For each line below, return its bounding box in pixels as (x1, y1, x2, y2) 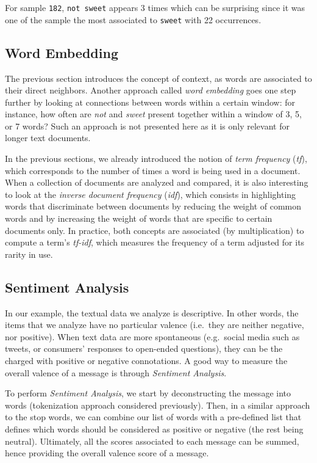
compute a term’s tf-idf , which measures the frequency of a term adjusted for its (5, 236, 305, 249)
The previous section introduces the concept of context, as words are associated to (5, 71, 312, 84)
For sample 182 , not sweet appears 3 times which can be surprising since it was (5, 1, 305, 13)
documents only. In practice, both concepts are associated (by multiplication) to (5, 224, 304, 236)
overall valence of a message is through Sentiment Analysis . (5, 366, 227, 379)
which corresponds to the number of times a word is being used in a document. (5, 164, 301, 177)
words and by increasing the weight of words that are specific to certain (5, 212, 272, 225)
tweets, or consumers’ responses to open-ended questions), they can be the (5, 342, 283, 355)
